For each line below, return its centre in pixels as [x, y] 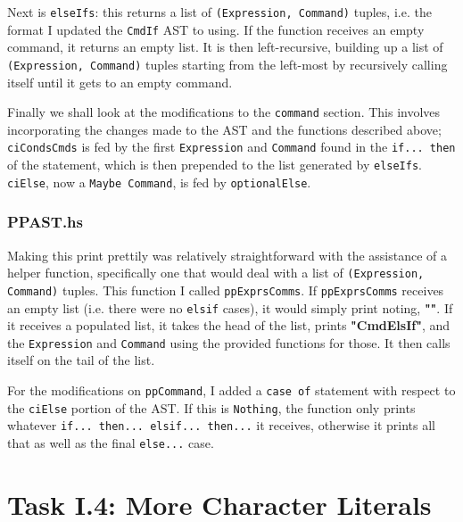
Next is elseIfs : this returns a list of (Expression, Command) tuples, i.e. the [219, 12]
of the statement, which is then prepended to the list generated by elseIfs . [215, 165]
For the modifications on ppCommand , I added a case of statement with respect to [231, 390]
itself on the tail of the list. [81, 360]
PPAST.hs [45, 222]
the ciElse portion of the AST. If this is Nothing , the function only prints [211, 407]
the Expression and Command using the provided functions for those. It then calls [229, 342]
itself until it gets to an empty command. [120, 82]
